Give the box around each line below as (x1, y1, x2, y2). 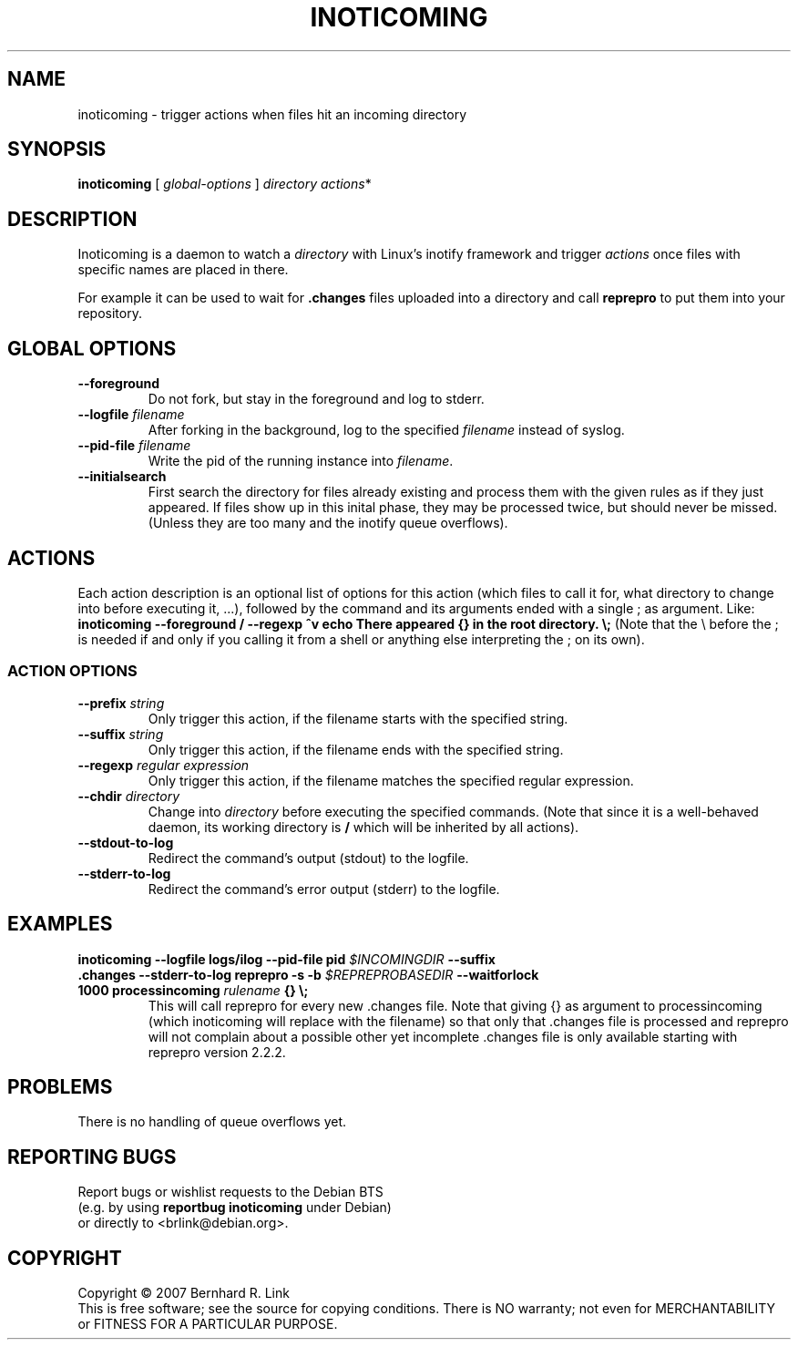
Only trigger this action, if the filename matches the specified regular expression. (148, 772, 634, 788)
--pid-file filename (77, 437, 191, 454)
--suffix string (77, 725, 164, 742)
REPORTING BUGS (7, 1145, 177, 1168)
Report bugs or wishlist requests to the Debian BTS (77, 1184, 384, 1200)
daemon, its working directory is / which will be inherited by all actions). (148, 818, 579, 835)
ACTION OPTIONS (7, 662, 138, 681)
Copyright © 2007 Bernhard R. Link (77, 1285, 290, 1301)
